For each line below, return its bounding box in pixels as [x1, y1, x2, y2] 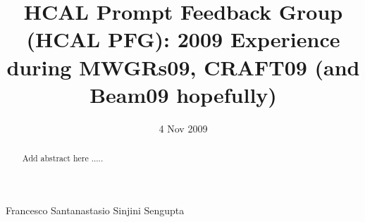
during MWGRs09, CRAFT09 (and [6, 52, 360, 81]
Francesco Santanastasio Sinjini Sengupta [6, 202, 185, 217]
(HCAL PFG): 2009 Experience [26, 25, 340, 54]
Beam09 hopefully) [89, 80, 277, 109]
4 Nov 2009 [159, 121, 208, 135]
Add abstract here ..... [22, 152, 104, 164]
